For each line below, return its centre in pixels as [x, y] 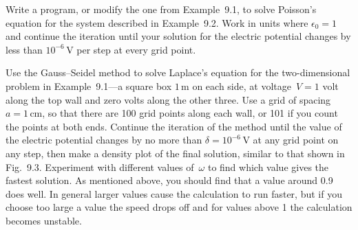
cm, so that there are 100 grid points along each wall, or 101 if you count [184, 113]
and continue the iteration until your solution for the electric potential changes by [178, 36]
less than [24, 49]
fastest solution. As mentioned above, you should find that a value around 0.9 [169, 180]
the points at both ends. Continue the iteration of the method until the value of [174, 126]
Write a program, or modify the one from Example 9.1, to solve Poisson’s [161, 9]
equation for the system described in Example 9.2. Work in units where [157, 22]
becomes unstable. [44, 220]
